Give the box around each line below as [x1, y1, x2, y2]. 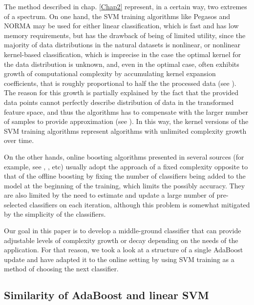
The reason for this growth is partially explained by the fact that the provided [4, 87, 238, 98]
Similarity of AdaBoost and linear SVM [4, 287, 209, 303]
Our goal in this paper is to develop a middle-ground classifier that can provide [4, 225, 241, 236]
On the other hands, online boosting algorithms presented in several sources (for [4, 151, 244, 162]
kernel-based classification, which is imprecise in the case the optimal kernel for [4, 49, 241, 59]
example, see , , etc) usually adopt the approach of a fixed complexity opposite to [4, 161, 248, 171]
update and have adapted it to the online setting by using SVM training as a [4, 254, 234, 264]
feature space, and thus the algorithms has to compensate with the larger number [4, 106, 248, 117]
